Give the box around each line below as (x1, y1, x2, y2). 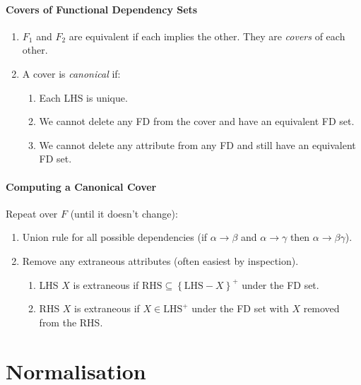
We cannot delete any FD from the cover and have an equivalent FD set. (39, 114, 355, 129)
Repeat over (6, 206, 58, 220)
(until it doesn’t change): (70, 206, 178, 220)
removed (303, 301, 340, 316)
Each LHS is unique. (39, 90, 128, 105)
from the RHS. (39, 314, 103, 329)
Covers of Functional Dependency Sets (6, 1, 198, 16)
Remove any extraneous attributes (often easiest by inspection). (22, 253, 299, 268)
